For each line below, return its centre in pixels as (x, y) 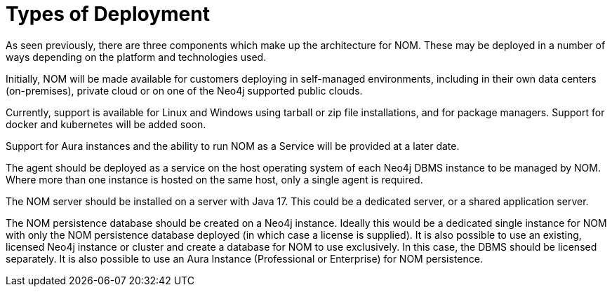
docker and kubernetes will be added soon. (106, 124)
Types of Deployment (108, 14)
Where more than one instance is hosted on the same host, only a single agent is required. (214, 179)
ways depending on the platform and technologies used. (136, 57)
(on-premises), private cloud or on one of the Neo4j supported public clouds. (184, 90)
